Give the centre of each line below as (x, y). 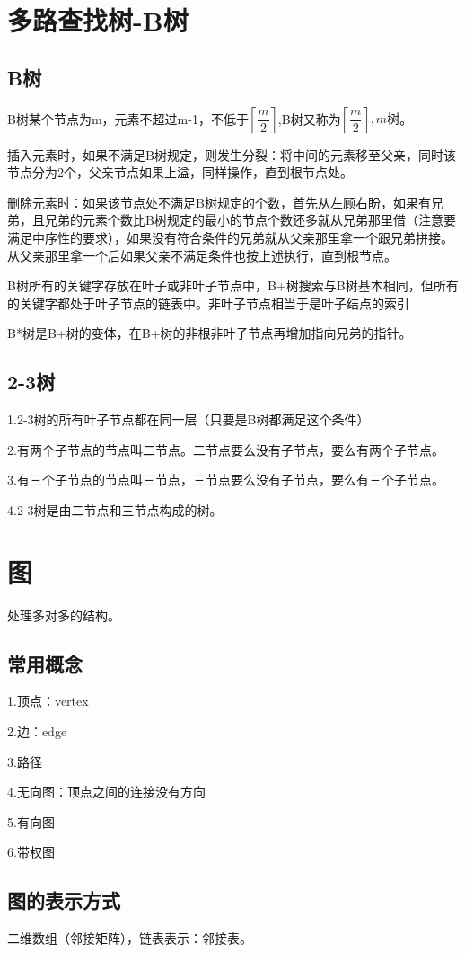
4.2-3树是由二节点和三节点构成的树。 (115, 509)
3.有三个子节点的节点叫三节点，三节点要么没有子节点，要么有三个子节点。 (226, 480)
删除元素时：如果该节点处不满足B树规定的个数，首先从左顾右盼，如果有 (219, 202)
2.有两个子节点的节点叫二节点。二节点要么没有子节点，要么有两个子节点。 (226, 449)
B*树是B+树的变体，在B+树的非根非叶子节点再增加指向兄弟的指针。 (210, 333)
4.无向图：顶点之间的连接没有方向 (106, 792)
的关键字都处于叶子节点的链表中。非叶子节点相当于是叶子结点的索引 (208, 303)
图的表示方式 (64, 900)
